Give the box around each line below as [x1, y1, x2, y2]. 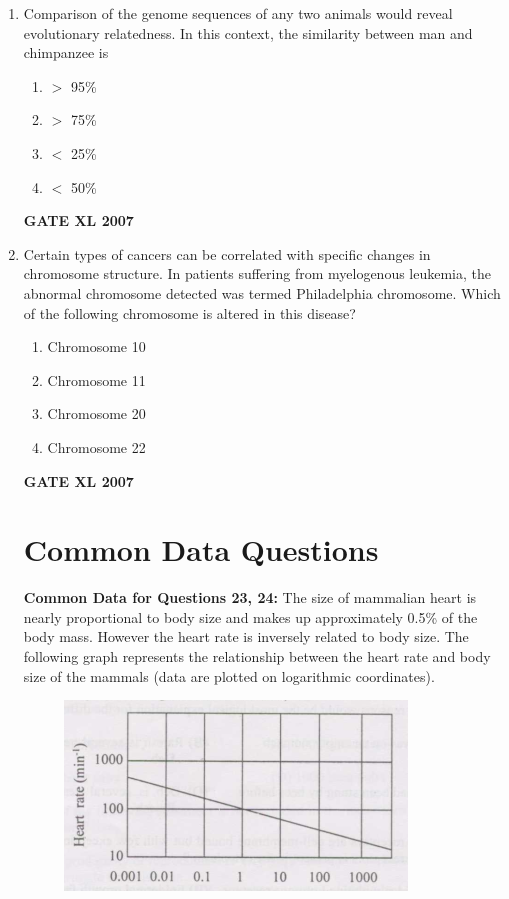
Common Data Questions [23, 529, 379, 570]
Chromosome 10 [47, 336, 146, 357]
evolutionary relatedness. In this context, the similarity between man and [23, 22, 473, 43]
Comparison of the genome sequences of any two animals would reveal [23, 3, 453, 23]
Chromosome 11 [47, 369, 146, 390]
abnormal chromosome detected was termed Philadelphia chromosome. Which [23, 282, 501, 303]
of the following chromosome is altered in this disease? [23, 302, 356, 323]
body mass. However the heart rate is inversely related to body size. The [23, 626, 469, 647]
